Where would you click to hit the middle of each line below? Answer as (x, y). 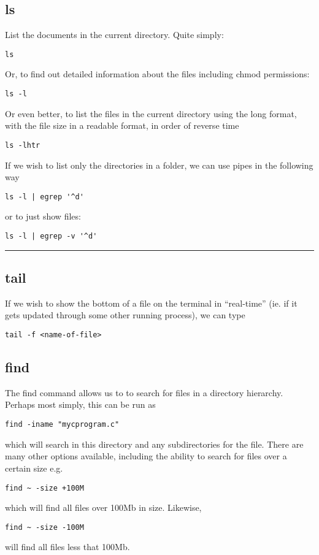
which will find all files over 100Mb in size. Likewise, (103, 507)
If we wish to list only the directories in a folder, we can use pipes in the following (159, 165)
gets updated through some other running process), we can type (125, 315)
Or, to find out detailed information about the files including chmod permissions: (157, 74)
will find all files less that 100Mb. (67, 547)
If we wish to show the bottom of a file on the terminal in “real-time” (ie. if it (151, 303)
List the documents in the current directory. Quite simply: (114, 35)
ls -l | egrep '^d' (44, 197)
